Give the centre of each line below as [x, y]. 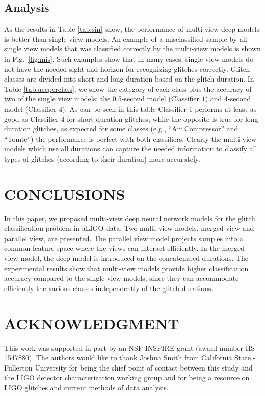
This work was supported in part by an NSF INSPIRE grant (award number [124, 347]
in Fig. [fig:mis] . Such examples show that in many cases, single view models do [129, 58]
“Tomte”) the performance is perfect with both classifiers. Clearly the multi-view [130, 138]
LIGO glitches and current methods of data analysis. [86, 387]
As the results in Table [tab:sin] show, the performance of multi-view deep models [132, 29]
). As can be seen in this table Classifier [124, 108]
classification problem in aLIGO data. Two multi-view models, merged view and [129, 228]
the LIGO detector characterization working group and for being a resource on [127, 377]
